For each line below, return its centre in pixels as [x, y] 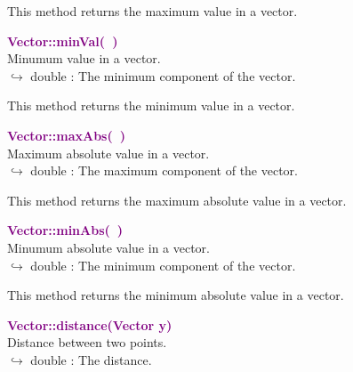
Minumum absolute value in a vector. [109, 247]
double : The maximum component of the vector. [164, 170]
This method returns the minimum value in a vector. [151, 105]
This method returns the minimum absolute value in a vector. [176, 295]
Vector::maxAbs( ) [66, 135]
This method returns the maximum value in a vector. [152, 11]
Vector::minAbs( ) [65, 230]
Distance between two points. [87, 342]
